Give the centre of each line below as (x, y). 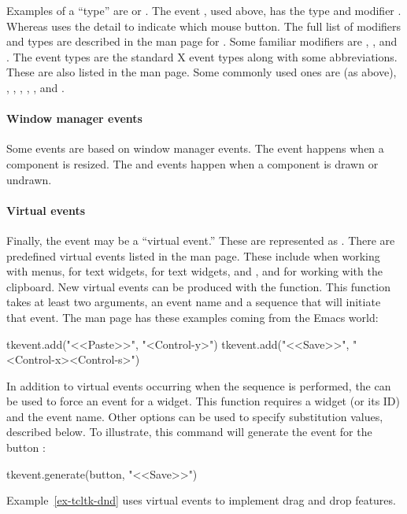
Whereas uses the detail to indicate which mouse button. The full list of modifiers (204, 26)
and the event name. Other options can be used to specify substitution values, (195, 416)
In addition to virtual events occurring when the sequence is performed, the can (199, 385)
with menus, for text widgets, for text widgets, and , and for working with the (194, 271)
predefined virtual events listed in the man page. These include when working (193, 255)
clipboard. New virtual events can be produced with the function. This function (198, 286)
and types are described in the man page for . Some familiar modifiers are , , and (202, 41)
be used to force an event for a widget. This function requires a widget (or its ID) (203, 401)
